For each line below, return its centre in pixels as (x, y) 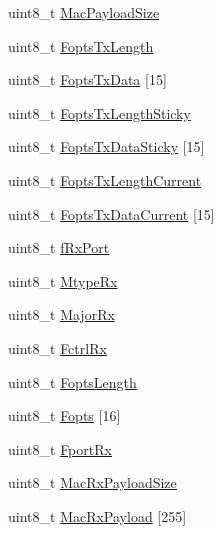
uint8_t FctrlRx (57, 347)
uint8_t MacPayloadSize (84, 12)
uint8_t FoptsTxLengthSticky (99, 112)
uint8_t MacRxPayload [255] (97, 515)
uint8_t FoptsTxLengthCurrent (105, 179)
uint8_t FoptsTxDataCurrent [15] (111, 213)
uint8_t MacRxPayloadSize (92, 482)
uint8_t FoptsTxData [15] (87, 79)
